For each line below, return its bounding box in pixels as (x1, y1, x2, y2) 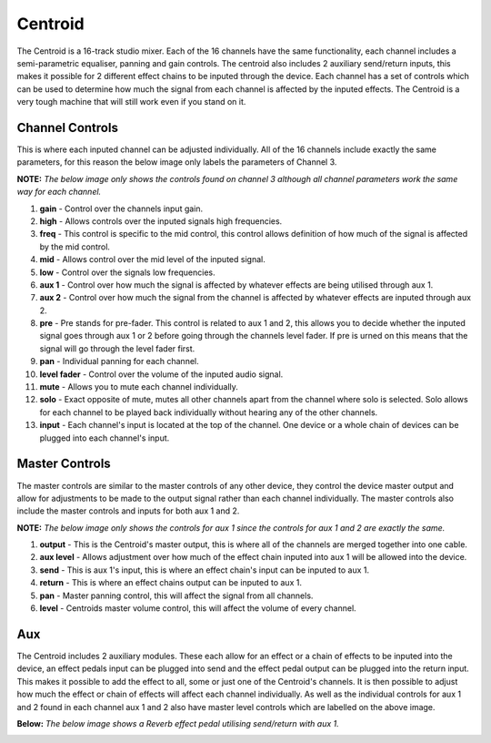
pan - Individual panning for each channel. (39, 356, 199, 367)
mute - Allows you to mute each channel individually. (39, 382, 238, 392)
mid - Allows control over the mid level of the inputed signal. (39, 254, 266, 265)
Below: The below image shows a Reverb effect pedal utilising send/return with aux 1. (16, 718, 340, 728)
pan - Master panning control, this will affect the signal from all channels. (39, 590, 314, 601)
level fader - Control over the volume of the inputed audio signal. (39, 369, 284, 380)
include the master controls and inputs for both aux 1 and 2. (16, 505, 240, 516)
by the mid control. (39, 241, 111, 252)
